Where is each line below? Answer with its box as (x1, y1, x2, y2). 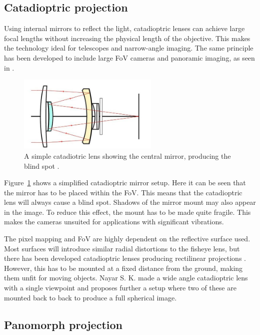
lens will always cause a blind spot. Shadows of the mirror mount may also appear (4, 197, 256, 207)
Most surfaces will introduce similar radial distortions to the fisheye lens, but (4, 243, 240, 253)
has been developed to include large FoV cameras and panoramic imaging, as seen (4, 52, 255, 63)
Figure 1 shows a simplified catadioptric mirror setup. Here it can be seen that (4, 177, 246, 188)
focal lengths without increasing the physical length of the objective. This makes (4, 33, 250, 43)
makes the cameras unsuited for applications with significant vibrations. (4, 216, 224, 227)
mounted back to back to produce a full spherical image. (4, 292, 177, 302)
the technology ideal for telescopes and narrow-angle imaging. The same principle (4, 43, 253, 53)
